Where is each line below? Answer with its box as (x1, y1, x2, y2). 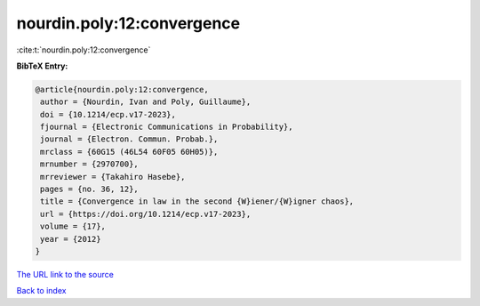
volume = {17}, (40, 221, 107, 231)
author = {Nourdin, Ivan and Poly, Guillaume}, (40, 97, 252, 107)
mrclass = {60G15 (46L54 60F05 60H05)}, (40, 147, 219, 157)
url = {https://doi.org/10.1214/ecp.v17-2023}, (40, 209, 252, 219)
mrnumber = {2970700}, (40, 159, 140, 169)
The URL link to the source (16, 269, 115, 279)
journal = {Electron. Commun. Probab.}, (40, 134, 219, 144)
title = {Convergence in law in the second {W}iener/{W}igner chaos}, (40, 197, 355, 206)
